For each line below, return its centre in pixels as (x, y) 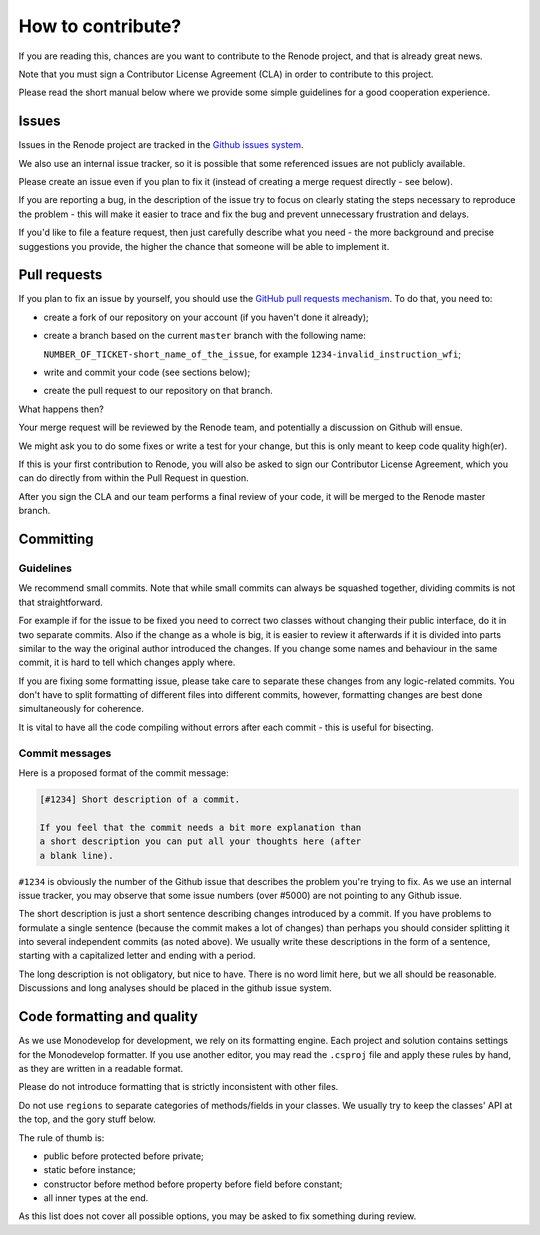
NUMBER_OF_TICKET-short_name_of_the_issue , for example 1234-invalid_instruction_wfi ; (252, 354)
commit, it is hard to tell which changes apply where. (127, 662)
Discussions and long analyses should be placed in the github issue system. (175, 988)
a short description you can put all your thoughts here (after (200, 841)
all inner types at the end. (96, 1198)
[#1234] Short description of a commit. (139, 799)
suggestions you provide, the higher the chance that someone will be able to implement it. (204, 246)
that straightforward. (61, 602)
